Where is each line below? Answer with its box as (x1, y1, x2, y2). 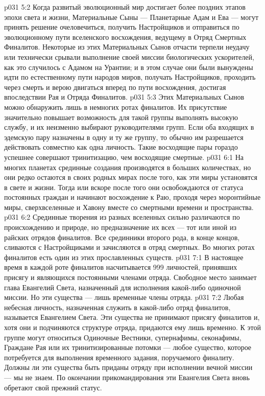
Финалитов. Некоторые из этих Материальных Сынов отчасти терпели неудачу (4, 41, 250, 52)
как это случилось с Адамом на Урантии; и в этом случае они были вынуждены (4, 61, 253, 72)
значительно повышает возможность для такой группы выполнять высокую (4, 111, 238, 122)
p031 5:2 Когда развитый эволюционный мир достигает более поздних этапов (4, 2, 246, 12)
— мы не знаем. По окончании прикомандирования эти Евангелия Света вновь (4, 371, 250, 382)
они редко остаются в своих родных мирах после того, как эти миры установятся (4, 172, 257, 182)
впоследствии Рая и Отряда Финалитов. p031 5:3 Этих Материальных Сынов (4, 91, 245, 102)
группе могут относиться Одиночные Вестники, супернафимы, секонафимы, (4, 332, 242, 342)
